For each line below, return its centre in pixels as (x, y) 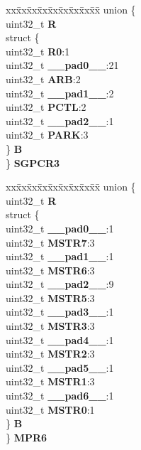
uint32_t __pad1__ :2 (60, 93)
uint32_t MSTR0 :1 (50, 409)
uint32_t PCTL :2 (46, 107)
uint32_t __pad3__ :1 (60, 312)
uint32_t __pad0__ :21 (62, 65)
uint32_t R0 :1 (38, 51)
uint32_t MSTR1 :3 (50, 381)
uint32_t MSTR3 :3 (50, 326)
